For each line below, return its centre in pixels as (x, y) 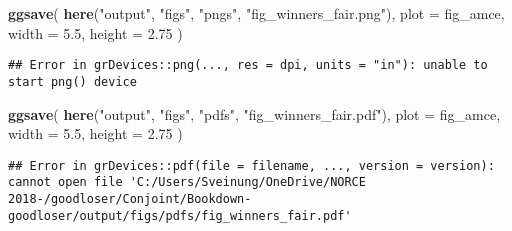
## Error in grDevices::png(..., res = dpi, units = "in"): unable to (248, 65)
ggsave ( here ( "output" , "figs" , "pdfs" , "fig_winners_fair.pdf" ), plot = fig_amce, (254, 113)
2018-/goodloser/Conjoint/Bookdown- (130, 199)
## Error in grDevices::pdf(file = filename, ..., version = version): (251, 165)
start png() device (72, 81)
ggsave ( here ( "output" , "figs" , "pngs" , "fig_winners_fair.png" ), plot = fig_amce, (256, 13)
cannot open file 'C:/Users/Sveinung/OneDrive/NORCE (187, 182)
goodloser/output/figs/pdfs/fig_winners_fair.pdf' (180, 215)
